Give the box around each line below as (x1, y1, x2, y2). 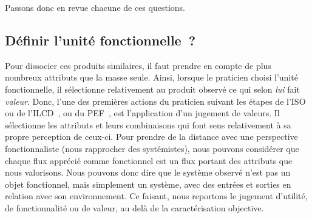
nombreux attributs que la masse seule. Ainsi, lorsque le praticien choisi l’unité (5, 71, 298, 84)
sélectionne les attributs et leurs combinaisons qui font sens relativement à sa (5, 118, 291, 131)
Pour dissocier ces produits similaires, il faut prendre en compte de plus (5, 59, 271, 71)
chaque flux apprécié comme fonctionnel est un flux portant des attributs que (5, 154, 293, 167)
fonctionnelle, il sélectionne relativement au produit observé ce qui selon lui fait (5, 82, 300, 95)
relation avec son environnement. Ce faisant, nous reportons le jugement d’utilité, (5, 190, 308, 202)
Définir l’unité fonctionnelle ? (5, 30, 196, 49)
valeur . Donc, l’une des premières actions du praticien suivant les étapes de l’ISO (5, 94, 306, 107)
